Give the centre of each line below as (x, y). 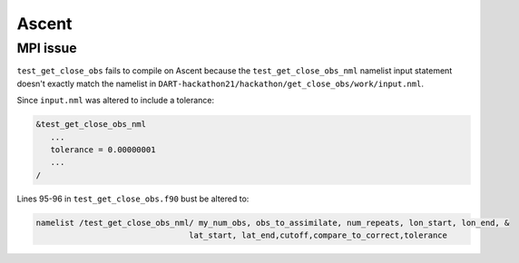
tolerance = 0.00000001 (103, 149)
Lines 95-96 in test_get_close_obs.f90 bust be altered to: (133, 199)
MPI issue (47, 48)
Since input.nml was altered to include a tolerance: (116, 101)
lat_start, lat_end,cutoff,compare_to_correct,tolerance (318, 235)
